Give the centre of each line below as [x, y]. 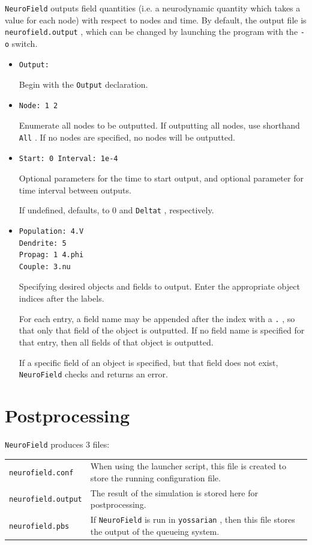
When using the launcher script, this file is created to [188, 466]
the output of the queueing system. [155, 531]
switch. [25, 43]
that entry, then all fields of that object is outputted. [116, 342]
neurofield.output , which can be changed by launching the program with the [151, 32]
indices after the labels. [61, 298]
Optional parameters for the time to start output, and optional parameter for [161, 178]
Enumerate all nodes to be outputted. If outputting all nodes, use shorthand [159, 125]
